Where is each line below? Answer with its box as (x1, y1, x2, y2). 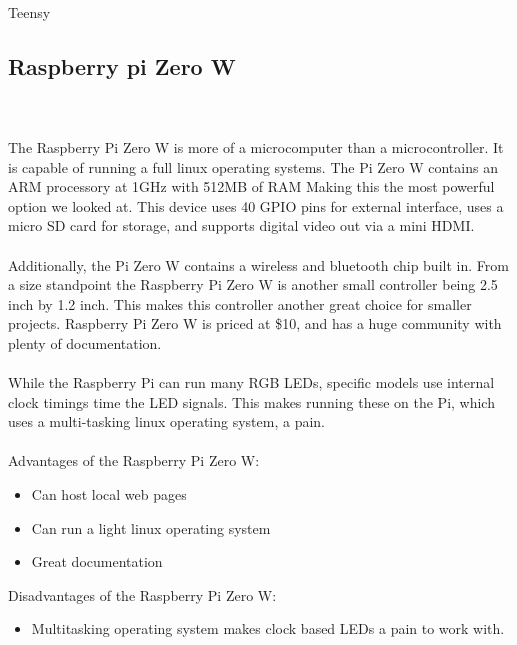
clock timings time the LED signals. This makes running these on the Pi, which (8, 391, 495, 412)
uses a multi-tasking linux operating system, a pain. (8, 411, 325, 432)
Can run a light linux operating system (31, 517, 271, 538)
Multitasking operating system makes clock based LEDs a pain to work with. (31, 618, 505, 639)
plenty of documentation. (8, 332, 162, 353)
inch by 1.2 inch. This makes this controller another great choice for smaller (8, 293, 472, 314)
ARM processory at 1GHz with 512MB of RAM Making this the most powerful (8, 176, 495, 197)
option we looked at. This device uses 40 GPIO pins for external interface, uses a (8, 195, 504, 216)
